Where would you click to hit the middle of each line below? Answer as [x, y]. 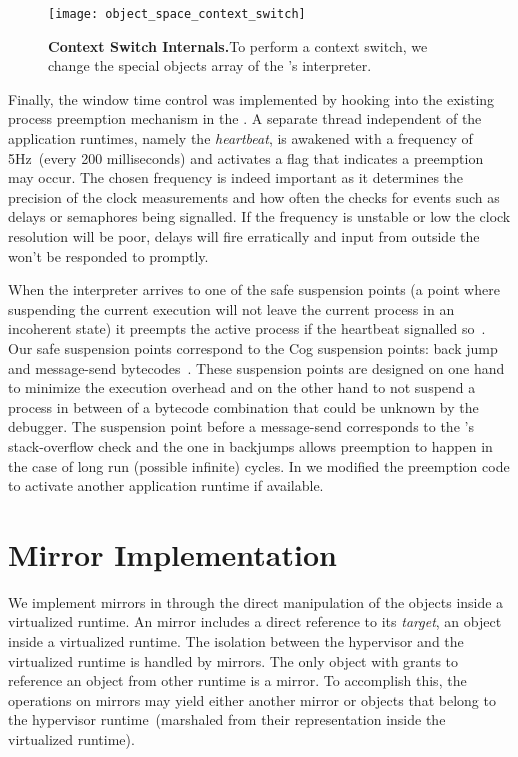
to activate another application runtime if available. [166, 485]
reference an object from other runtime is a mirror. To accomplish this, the [237, 680]
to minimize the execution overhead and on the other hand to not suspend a [242, 387]
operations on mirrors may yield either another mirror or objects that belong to [252, 699]
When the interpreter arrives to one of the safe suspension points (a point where [254, 289]
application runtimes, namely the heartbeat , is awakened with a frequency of [240, 138]
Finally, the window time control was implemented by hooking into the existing [251, 98]
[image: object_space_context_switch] [177, 14]
